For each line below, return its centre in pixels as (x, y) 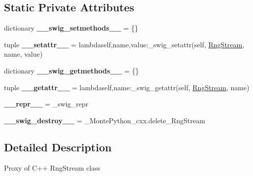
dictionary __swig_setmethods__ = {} (71, 28)
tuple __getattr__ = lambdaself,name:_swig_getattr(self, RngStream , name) (127, 87)
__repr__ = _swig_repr (46, 104)
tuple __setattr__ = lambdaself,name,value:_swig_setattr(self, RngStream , (124, 44)
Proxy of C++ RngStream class (52, 167)
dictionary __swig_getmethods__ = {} (72, 70)
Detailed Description (58, 147)
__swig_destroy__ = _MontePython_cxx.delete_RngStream (105, 120)
